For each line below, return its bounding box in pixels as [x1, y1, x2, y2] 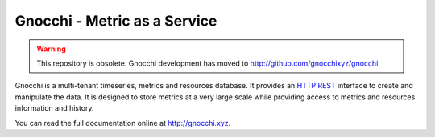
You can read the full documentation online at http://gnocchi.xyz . [14, 118, 231, 127]
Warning [36, 44, 66, 54]
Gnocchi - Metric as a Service [14, 12, 217, 30]
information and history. [14, 103, 94, 113]
